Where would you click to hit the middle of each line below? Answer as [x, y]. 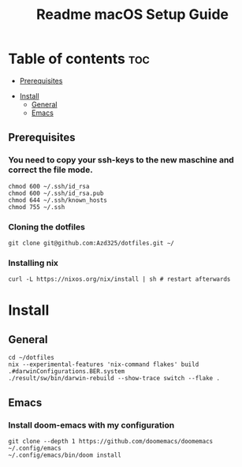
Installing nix [34, 263]
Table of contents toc [79, 59]
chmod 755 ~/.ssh [37, 207]
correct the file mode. [50, 170]
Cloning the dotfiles [47, 226]
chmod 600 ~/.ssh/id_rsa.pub [56, 193]
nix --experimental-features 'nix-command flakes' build [104, 364]
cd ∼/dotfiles [32, 358]
